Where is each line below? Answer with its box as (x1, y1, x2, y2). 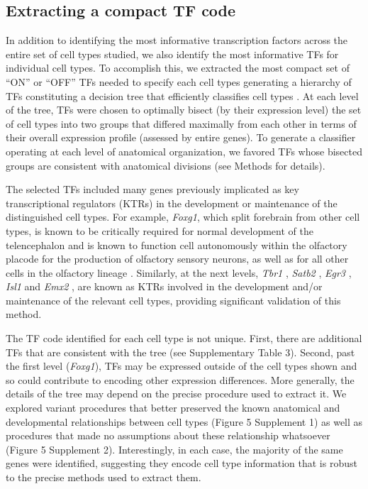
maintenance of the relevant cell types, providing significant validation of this (6, 292, 341, 307)
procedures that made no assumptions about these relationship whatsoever (6, 428, 330, 443)
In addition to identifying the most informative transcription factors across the (6, 33, 348, 48)
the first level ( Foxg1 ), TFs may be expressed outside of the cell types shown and (6, 358, 357, 373)
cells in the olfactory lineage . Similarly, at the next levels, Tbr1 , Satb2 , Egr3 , (6, 265, 352, 280)
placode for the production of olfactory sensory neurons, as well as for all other (6, 251, 349, 266)
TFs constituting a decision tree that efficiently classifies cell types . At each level (6, 88, 359, 103)
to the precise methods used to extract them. (6, 470, 201, 485)
